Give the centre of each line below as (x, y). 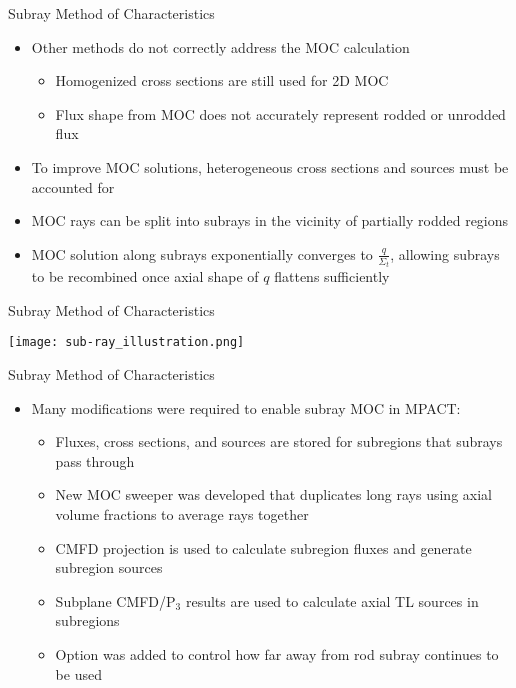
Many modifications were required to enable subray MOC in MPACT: (246, 407)
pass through (95, 460)
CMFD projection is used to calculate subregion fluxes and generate (263, 547)
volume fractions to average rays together (182, 514)
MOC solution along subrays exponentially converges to (202, 253)
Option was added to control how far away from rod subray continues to (277, 654)
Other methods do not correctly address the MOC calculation (220, 46)
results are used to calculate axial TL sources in (332, 600)
